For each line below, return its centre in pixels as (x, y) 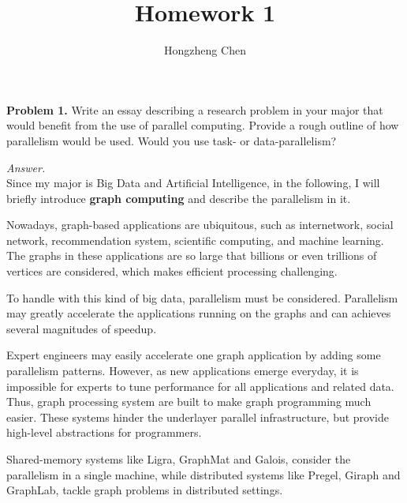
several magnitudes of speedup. (82, 328)
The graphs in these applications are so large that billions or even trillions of (192, 255)
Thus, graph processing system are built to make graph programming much (189, 402)
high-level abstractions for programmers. (104, 432)
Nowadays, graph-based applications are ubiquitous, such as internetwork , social (200, 225)
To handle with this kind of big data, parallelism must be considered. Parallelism (202, 297)
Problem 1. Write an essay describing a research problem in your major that (195, 109)
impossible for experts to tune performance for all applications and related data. (200, 386)
